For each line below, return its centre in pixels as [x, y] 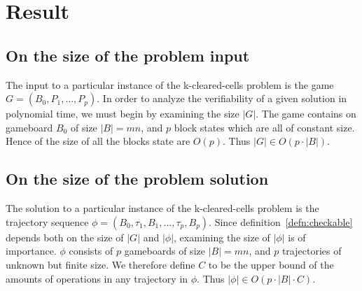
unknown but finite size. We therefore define [100, 264]
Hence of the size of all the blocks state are [98, 141]
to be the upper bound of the [271, 264]
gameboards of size [165, 251]
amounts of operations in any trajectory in [97, 278]
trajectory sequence [47, 221]
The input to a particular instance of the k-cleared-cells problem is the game [170, 84]
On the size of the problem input [128, 55]
